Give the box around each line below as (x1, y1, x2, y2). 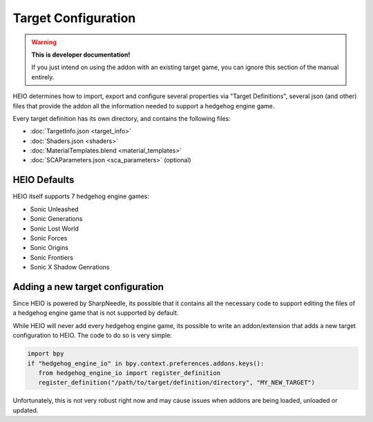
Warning (31, 38, 57, 46)
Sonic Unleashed (30, 204, 79, 213)
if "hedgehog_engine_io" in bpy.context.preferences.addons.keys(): (27, 359, 265, 367)
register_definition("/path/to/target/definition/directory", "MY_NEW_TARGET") (38, 378, 316, 387)
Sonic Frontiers (30, 253, 74, 262)
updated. (12, 406, 39, 414)
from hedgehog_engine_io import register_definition (38, 369, 221, 376)
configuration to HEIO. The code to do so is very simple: (12, 332, 173, 340)
